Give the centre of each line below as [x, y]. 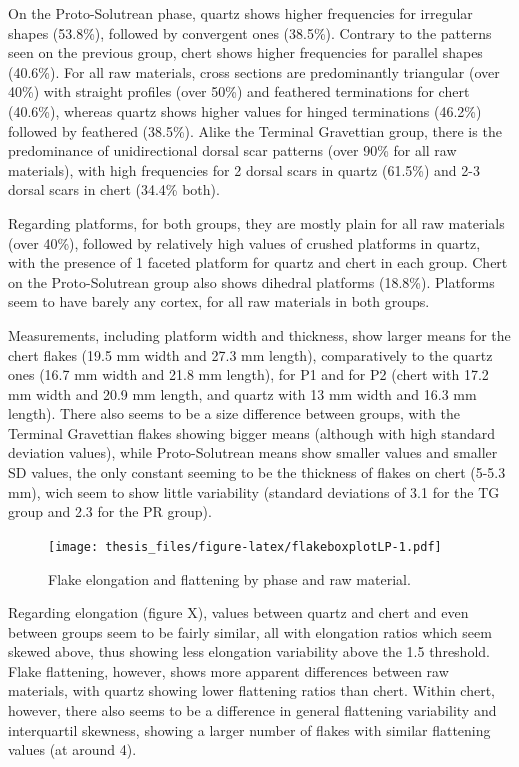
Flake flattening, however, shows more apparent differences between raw [228, 670]
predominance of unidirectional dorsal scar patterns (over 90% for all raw [232, 150]
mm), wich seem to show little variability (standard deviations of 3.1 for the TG [254, 491]
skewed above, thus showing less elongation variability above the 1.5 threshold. [249, 651]
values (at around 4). [72, 749]
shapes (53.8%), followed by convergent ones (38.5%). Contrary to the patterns [250, 32]
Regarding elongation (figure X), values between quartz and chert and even [238, 612]
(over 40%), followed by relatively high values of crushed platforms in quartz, [244, 242]
